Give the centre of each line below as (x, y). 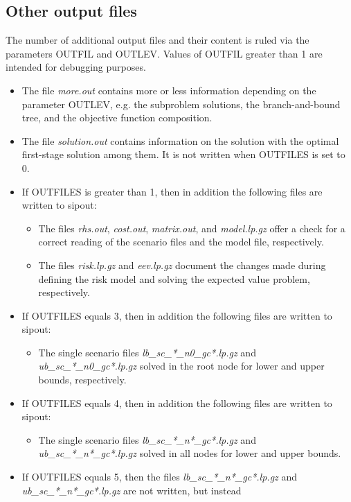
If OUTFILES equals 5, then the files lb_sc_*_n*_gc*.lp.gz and (160, 477)
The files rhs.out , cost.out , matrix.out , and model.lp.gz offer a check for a (192, 228)
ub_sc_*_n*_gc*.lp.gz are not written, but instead (132, 490)
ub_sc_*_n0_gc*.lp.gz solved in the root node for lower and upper (181, 366)
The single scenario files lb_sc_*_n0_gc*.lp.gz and (147, 352)
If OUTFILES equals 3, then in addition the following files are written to (177, 315)
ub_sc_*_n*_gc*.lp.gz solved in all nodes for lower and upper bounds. (190, 453)
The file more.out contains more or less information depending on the (169, 90)
